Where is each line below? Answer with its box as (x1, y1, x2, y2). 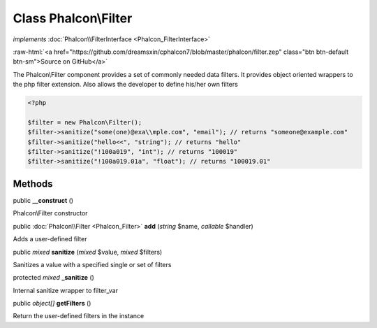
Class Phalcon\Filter (13, 10, 133, 26)
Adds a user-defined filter (13, 235, 87, 243)
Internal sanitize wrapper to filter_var (13, 286, 119, 294)
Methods (13, 178, 53, 190)
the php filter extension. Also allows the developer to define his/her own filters (13, 80, 239, 89)
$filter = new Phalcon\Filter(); (27, 118, 142, 126)
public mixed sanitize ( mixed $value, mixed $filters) (13, 248, 163, 256)
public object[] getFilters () (13, 299, 91, 308)
